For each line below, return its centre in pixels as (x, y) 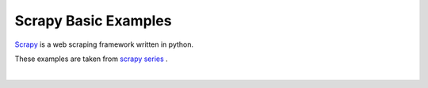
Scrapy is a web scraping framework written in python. (104, 44)
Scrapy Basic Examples (93, 21)
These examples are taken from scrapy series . (91, 59)
